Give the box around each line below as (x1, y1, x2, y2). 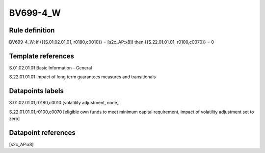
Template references (9, 52, 75, 60)
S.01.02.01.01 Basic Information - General (9, 64, 92, 71)
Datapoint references (9, 128, 76, 137)
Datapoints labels (9, 87, 64, 95)
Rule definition (9, 26, 55, 34)
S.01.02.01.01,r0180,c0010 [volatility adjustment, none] (9, 100, 119, 106)
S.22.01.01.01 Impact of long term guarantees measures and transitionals (9, 74, 156, 80)
